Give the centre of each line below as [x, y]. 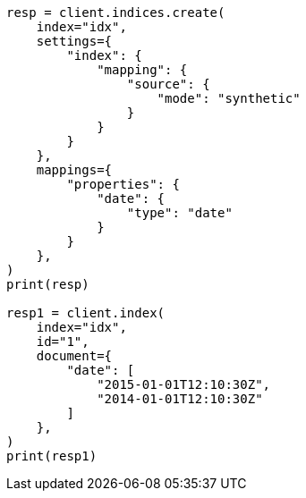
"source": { [168, 84]
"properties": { [123, 184]
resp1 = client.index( [86, 313]
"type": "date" [179, 213]
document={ [74, 356]
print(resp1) [52, 456]
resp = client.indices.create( [116, 13]
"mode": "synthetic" [229, 98]
